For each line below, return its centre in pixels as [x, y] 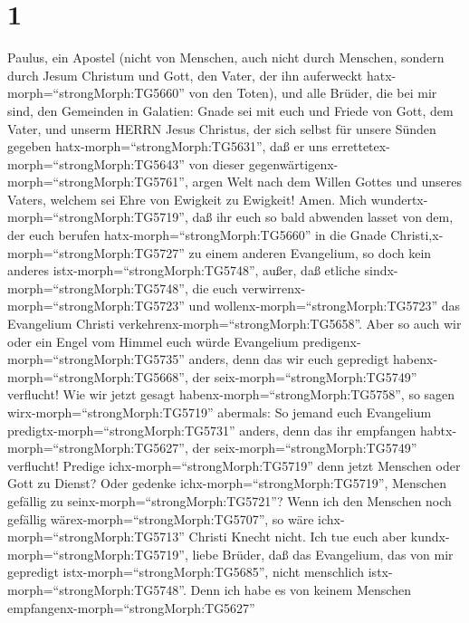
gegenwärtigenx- [293, 163]
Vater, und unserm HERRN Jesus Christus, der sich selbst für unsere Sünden [222, 128]
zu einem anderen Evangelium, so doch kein [310, 252]
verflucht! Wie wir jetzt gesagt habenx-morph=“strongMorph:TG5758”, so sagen [231, 394]
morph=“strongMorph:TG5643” [96, 163]
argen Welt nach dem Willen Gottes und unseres [327, 182]
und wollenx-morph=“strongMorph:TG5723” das [325, 306]
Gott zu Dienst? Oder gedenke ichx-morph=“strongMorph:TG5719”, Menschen [227, 483]
